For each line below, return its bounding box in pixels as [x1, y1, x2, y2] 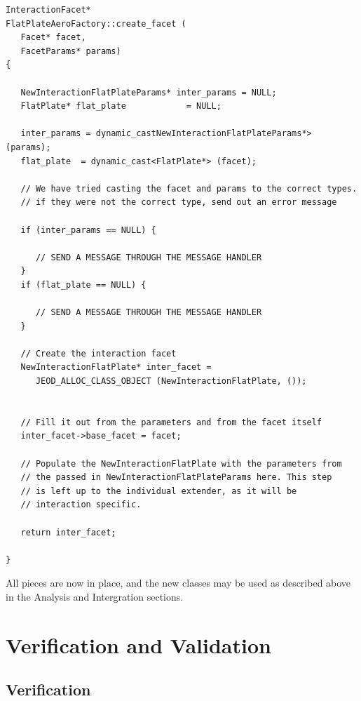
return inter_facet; [20, 527, 116, 538]
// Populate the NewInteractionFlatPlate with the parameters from [20, 458, 342, 469]
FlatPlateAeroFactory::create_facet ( [6, 18, 186, 29]
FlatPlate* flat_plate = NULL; [20, 101, 222, 112]
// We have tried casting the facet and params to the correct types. [20, 183, 357, 194]
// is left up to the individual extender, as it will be [20, 486, 297, 496]
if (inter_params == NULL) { [20, 225, 156, 235]
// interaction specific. [20, 500, 142, 510]
